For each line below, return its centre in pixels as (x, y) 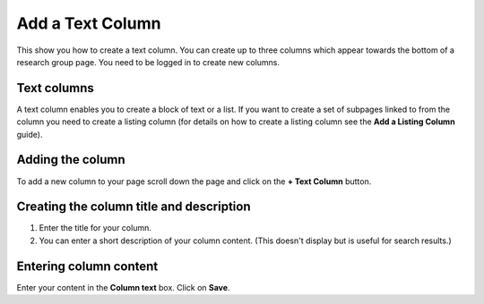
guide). (30, 134)
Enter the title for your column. (95, 228)
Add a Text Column (89, 23)
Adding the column (71, 160)
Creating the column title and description (134, 207)
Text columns (55, 88)
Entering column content (87, 266)
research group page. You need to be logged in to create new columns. (148, 62)
